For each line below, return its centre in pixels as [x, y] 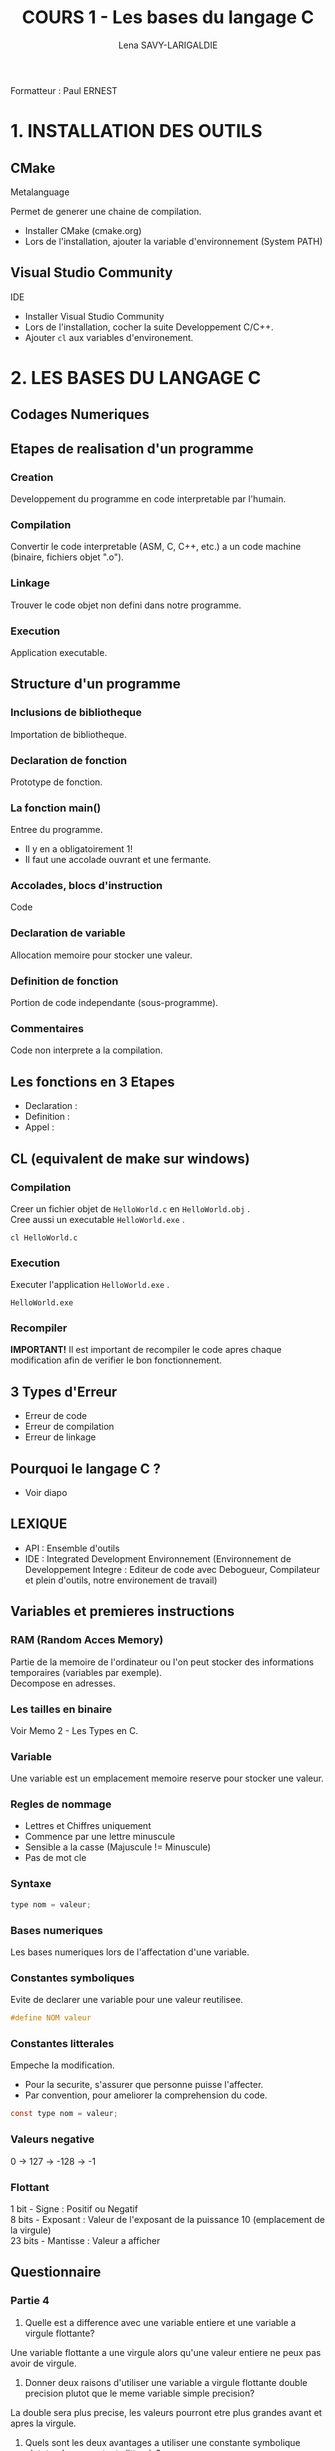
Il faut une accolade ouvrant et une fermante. [118, 860]
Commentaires [47, 1028]
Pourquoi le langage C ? [85, 1468]
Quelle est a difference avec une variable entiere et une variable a [160, 2322]
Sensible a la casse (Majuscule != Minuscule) [118, 1847]
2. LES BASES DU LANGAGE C [136, 377]
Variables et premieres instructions [122, 1611]
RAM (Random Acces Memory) [87, 1640]
